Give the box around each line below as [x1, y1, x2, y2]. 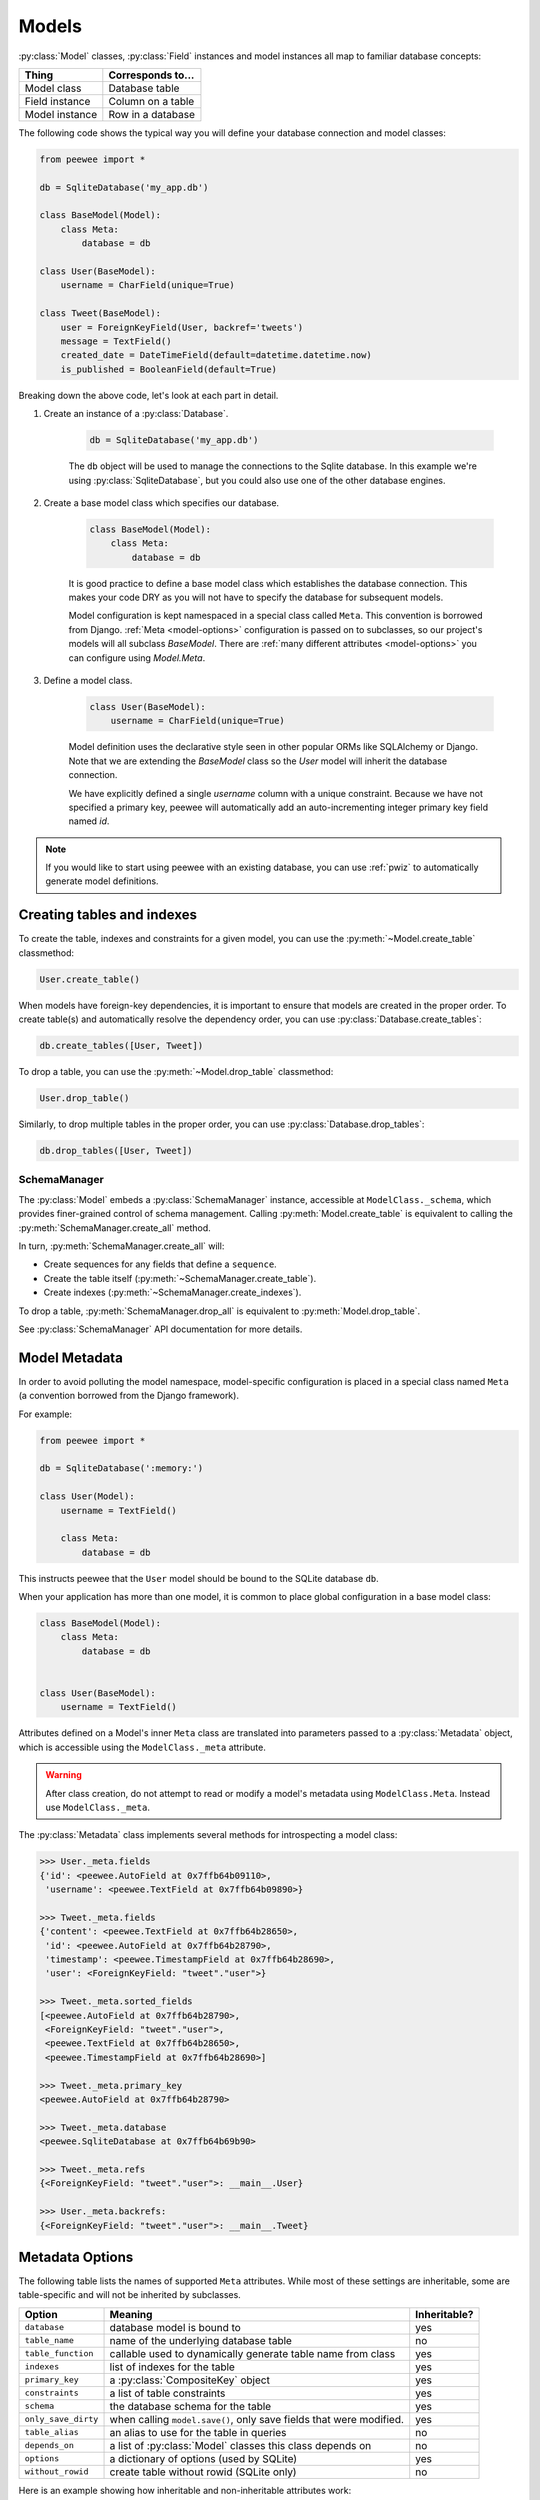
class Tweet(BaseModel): [39, 308, 162, 319]
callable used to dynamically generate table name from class [109, 2346, 396, 2360]
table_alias [24, 2427, 79, 2438]
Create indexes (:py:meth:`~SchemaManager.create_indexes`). [43, 1286, 302, 1299]
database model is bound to [109, 2320, 242, 2334]
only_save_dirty [24, 2414, 99, 2425]
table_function [24, 2348, 94, 2359]
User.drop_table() [39, 1093, 130, 1104]
